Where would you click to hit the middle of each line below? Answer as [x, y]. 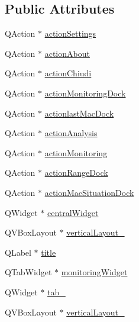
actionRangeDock [76, 173]
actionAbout [67, 53]
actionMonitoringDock [85, 93]
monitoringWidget [94, 272]
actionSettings [70, 33]
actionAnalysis [71, 133]
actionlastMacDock [79, 113]
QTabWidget [28, 272]
